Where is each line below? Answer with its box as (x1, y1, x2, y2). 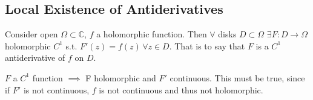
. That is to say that (169, 39, 245, 52)
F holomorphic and (85, 71, 156, 84)
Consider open (5, 28, 58, 40)
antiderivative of (5, 51, 65, 64)
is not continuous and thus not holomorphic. (99, 83, 263, 96)
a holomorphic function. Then (96, 28, 207, 40)
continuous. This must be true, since (170, 71, 305, 84)
